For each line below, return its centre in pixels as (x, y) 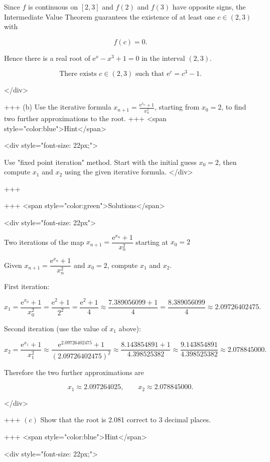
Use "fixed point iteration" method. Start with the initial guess (100, 162)
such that (150, 74)
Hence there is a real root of (47, 58)
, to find (234, 107)
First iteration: (27, 286)
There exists (78, 74)
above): (130, 328)
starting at (152, 242)
